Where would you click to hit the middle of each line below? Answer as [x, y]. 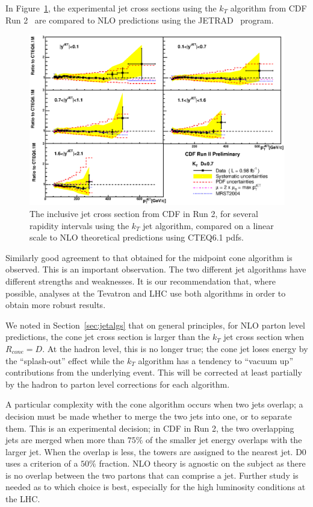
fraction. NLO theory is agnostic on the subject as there [202, 463]
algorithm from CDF [268, 8]
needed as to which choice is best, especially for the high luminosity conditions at [156, 487]
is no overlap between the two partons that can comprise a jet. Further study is [152, 475]
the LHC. [23, 499]
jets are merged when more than [65, 440]
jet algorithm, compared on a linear [208, 225]
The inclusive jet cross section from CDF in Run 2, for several [144, 213]
